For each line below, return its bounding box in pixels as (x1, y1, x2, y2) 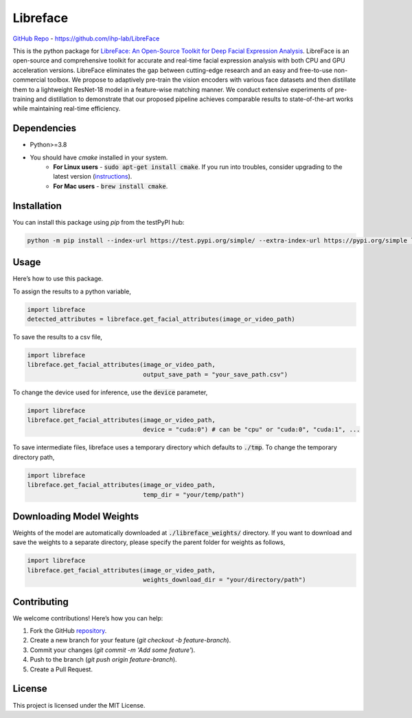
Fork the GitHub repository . (30, 627, 107, 635)
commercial (12, 76, 46, 84)
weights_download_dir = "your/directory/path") (143, 576, 306, 584)
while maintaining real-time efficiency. (12, 104, 121, 113)
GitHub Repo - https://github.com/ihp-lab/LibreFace (12, 34, 160, 43)
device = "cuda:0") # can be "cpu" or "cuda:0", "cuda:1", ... (143, 426, 360, 434)
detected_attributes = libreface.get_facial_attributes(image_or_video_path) (27, 315, 295, 323)
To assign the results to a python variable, (12, 287, 132, 295)
